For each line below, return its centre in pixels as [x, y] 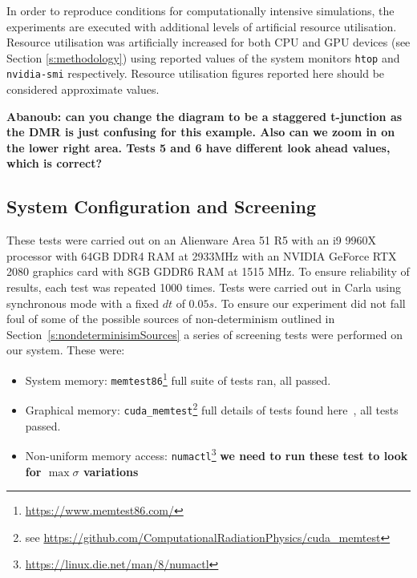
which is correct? [55, 163]
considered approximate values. [83, 89]
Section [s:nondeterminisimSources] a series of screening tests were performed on [204, 334]
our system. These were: [66, 350]
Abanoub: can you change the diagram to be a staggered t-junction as [204, 116]
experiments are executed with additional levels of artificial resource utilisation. [202, 26]
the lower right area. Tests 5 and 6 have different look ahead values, [198, 147]
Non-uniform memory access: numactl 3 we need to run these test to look [217, 454]
